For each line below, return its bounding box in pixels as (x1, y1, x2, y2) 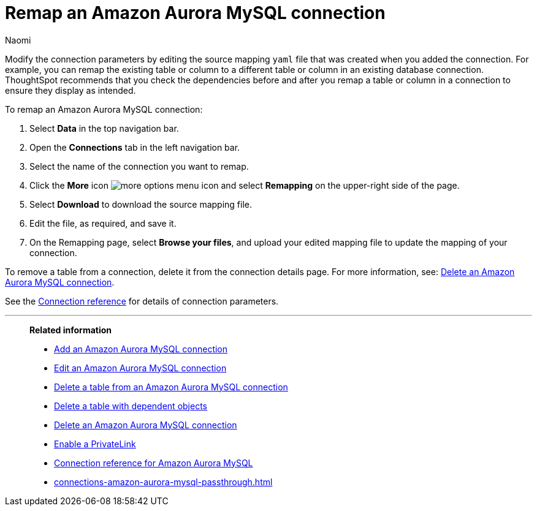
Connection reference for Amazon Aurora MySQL (54, 457, 253, 468)
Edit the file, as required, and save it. (29, 218, 177, 229)
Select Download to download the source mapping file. (29, 199, 253, 210)
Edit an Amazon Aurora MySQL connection (54, 362, 227, 373)
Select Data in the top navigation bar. (29, 123, 179, 134)
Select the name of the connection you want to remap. (29, 161, 249, 172)
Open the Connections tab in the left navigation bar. (29, 142, 240, 153)
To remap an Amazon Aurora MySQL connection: (5, 104, 203, 115)
